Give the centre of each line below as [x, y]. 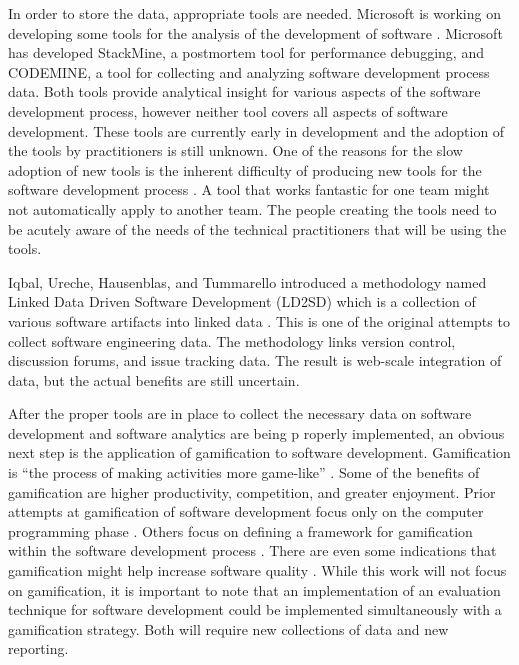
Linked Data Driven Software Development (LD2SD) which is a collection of [242, 301]
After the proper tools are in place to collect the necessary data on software [240, 413]
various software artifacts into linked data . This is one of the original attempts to [259, 320]
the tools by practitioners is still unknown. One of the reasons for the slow [235, 150]
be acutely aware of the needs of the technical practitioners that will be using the [257, 228]
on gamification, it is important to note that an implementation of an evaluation [254, 589]
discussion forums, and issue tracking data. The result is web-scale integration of [255, 360]
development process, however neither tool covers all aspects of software [228, 110]
